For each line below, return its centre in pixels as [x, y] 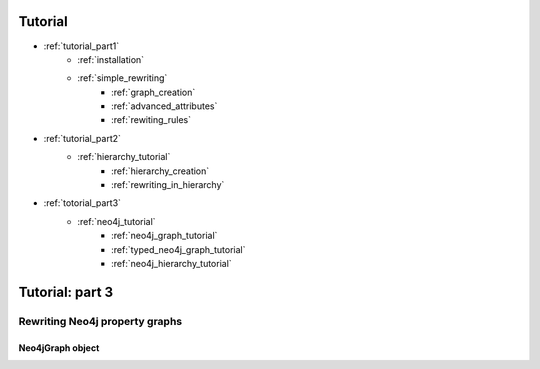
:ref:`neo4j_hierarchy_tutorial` [171, 263]
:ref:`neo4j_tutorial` [116, 221]
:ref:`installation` [111, 59]
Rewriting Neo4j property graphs [100, 321]
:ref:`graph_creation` [153, 92]
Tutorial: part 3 [66, 291]
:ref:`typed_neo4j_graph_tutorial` [178, 249]
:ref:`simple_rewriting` [122, 78]
